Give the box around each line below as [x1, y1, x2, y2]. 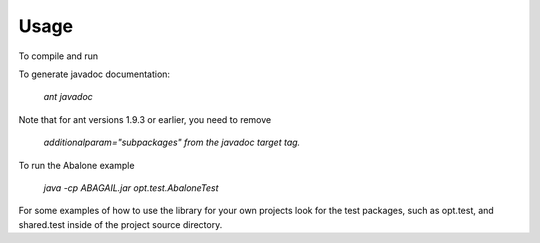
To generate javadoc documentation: [18, 68, 170, 80]
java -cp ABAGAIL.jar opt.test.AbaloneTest [43, 181, 219, 194]
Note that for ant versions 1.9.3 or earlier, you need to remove [18, 113, 272, 125]
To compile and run [18, 50, 99, 62]
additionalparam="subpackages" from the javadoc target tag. [43, 136, 301, 149]
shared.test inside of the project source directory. [18, 218, 223, 230]
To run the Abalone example [18, 159, 135, 171]
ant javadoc [43, 91, 94, 103]
